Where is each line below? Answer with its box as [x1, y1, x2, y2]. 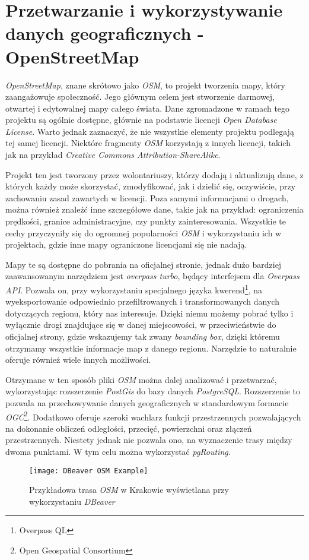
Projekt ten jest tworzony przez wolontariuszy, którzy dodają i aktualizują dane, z [5, 168, 304, 181]
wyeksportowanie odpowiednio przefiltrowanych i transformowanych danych [5, 295, 279, 308]
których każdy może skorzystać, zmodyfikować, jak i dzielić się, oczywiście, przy [5, 180, 296, 192]
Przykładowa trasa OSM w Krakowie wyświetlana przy [29, 483, 229, 496]
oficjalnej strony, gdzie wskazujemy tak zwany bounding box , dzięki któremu [5, 330, 280, 343]
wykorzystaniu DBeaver [29, 495, 115, 507]
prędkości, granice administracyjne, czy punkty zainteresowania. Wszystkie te [5, 215, 286, 227]
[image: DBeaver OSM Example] [29, 466, 148, 475]
